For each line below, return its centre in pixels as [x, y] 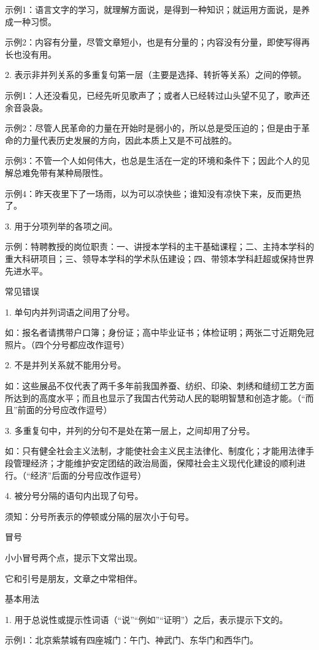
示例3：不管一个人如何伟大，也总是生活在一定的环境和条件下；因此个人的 [153, 161]
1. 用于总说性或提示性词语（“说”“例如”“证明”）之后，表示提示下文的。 [147, 619]
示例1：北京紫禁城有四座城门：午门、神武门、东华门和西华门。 [132, 640]
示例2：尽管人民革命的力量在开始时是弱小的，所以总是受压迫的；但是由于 [153, 128]
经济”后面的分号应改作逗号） [88, 475]
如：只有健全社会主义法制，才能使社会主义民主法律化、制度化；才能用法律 [155, 451]
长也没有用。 [31, 54]
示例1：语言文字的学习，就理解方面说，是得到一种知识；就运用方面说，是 [153, 9]
